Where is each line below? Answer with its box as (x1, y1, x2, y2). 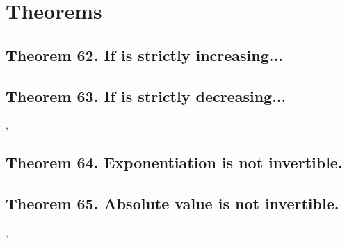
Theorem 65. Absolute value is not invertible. (6, 193, 339, 214)
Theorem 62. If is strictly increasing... (6, 44, 283, 65)
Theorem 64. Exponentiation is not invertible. (6, 152, 343, 173)
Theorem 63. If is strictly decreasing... (6, 85, 287, 106)
